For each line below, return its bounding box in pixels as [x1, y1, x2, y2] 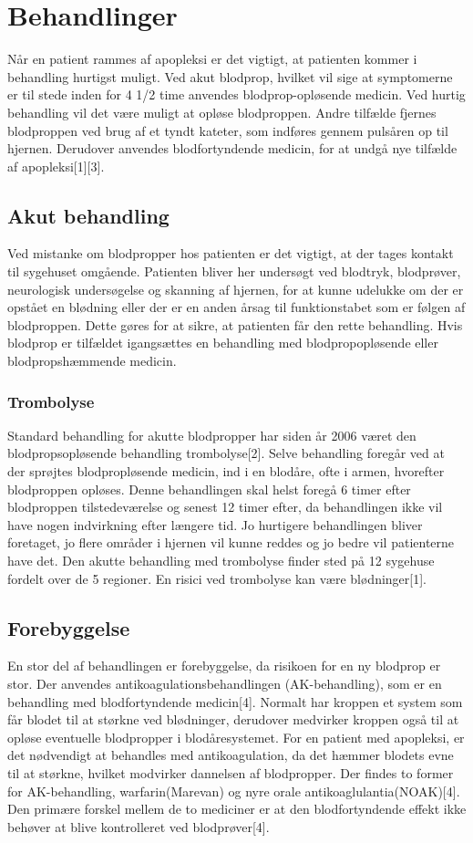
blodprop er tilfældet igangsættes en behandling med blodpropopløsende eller [7, 333, 438, 352]
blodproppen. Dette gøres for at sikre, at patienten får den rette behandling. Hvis [7, 315, 463, 334]
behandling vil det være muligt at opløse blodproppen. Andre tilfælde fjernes [7, 102, 437, 121]
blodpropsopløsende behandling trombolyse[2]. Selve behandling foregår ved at [7, 443, 445, 463]
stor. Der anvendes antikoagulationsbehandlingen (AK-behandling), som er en [7, 674, 442, 692]
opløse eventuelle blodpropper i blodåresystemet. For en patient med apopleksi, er [7, 727, 465, 746]
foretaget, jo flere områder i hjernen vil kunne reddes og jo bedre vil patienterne [7, 533, 455, 552]
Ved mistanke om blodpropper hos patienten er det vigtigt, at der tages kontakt [7, 244, 454, 263]
